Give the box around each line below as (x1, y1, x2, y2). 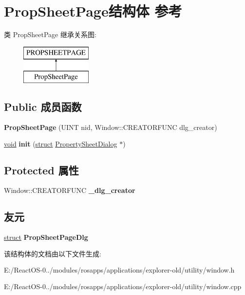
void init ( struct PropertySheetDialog (4, 138, 117, 148)
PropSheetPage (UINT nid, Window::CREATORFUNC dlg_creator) (4, 122, 217, 132)
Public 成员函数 (4, 99, 82, 114)
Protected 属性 (4, 162, 79, 177)
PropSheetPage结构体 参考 (4, 1, 182, 21)
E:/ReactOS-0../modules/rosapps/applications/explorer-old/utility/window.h (4, 265, 235, 275)
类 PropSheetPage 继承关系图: (4, 29, 96, 40)
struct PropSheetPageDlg (4, 232, 88, 242)
